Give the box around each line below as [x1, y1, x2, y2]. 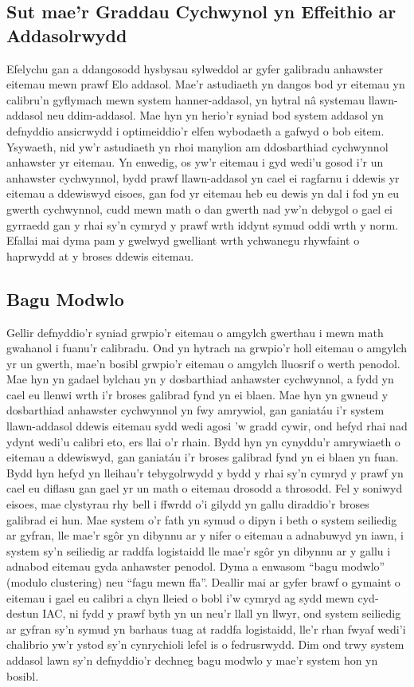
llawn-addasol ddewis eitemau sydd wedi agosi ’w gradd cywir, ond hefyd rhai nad [6, 418, 408, 434]
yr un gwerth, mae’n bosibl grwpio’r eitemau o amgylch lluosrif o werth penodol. [6, 355, 400, 371]
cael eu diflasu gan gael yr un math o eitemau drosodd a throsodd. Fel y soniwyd [6, 480, 403, 497]
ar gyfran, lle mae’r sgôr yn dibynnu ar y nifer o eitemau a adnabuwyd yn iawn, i [6, 527, 404, 544]
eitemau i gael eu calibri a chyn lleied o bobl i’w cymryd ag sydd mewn [6, 589, 354, 606]
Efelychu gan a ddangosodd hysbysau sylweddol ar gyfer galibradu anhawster [6, 60, 383, 77]
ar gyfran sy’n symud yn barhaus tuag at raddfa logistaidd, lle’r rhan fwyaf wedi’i [6, 620, 406, 637]
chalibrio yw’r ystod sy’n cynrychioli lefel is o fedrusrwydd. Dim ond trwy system [6, 636, 404, 653]
